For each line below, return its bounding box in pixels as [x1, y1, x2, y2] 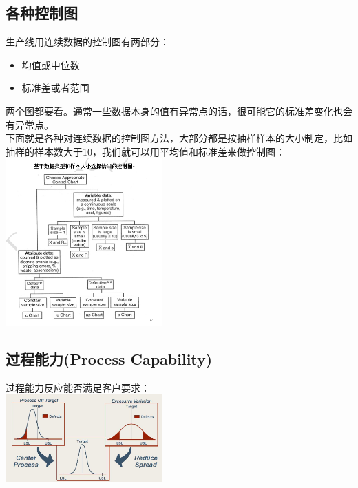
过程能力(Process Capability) [6, 348, 213, 369]
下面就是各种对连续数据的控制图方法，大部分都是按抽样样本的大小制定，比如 [6, 131, 352, 145]
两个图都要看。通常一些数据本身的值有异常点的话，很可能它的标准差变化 [6, 103, 333, 118]
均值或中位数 [21, 57, 80, 72]
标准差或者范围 [21, 81, 89, 95]
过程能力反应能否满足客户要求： [6, 380, 150, 394]
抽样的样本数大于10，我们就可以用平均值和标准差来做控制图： [6, 144, 285, 158]
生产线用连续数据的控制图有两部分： [6, 34, 169, 49]
